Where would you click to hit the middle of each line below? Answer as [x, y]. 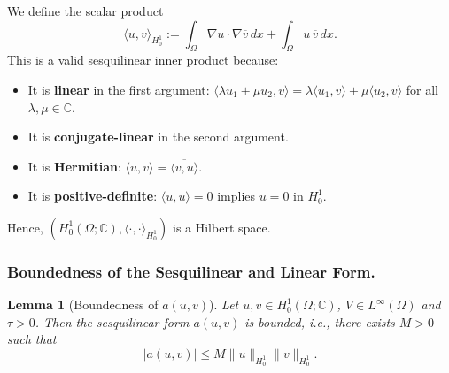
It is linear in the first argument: [119, 89]
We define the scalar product [85, 11]
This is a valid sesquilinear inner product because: [143, 60]
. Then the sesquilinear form [112, 321]
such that [32, 339]
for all [422, 89]
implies [236, 196]
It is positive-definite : [93, 196]
